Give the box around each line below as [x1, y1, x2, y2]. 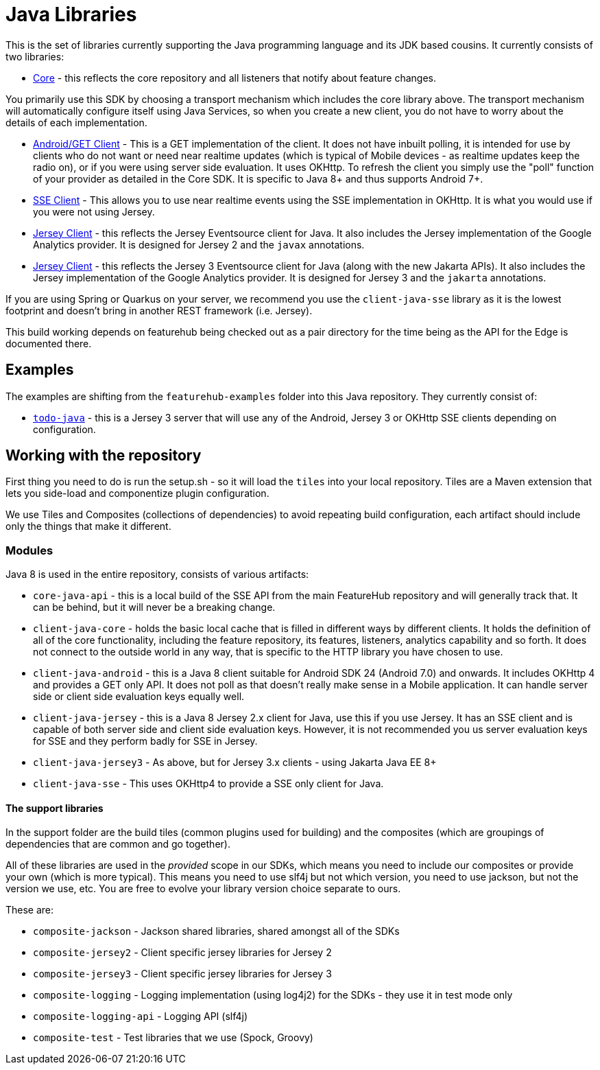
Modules [5, 543, 53, 557]
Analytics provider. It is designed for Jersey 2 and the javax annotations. [33, 238, 365, 251]
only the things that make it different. [5, 520, 171, 533]
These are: [5, 904, 54, 916]
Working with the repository [5, 447, 202, 465]
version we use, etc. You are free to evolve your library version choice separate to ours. [5, 883, 401, 895]
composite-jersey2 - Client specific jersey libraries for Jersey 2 [33, 946, 332, 959]
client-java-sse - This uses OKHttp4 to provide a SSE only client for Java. [33, 778, 384, 790]
